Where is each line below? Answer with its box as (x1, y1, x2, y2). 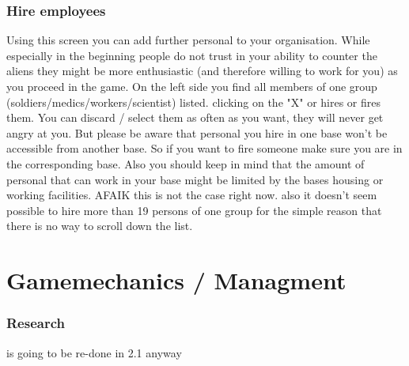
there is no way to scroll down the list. (6, 217, 193, 234)
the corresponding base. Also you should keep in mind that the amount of (6, 155, 365, 172)
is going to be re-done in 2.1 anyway (6, 344, 182, 360)
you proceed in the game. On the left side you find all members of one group (6, 78, 377, 94)
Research (6, 313, 65, 333)
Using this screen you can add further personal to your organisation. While (6, 32, 370, 48)
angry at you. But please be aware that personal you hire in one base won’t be (6, 124, 388, 141)
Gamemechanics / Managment (6, 264, 347, 296)
